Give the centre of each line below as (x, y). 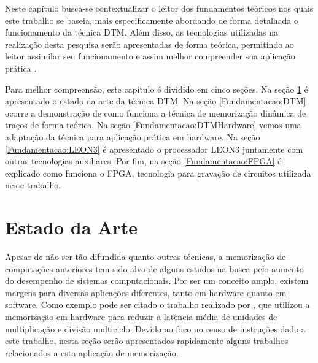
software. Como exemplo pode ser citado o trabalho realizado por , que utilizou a (157, 304)
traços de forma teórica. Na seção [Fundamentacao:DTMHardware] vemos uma (153, 125)
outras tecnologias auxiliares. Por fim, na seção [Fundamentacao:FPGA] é (143, 161)
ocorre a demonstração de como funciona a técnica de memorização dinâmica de (156, 113)
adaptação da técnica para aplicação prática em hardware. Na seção (133, 136)
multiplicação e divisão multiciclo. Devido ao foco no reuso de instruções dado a (155, 328)
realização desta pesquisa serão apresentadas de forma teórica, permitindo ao (149, 44)
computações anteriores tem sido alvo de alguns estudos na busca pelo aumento (154, 268)
